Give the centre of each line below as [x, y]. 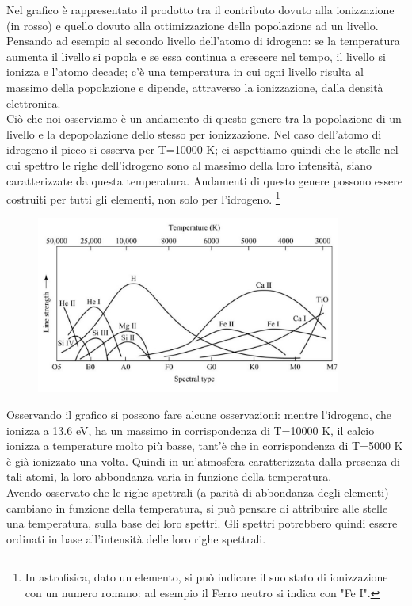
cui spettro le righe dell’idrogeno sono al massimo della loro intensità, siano [189, 164]
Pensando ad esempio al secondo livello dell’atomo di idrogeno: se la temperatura [203, 41]
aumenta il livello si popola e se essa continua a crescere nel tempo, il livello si [196, 56]
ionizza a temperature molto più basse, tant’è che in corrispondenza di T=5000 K [205, 446]
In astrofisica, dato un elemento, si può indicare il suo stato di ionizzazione [206, 577]
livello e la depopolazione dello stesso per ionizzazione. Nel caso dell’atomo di [194, 133]
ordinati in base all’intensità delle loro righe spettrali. [136, 538]
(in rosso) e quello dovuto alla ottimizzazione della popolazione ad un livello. [193, 25]
